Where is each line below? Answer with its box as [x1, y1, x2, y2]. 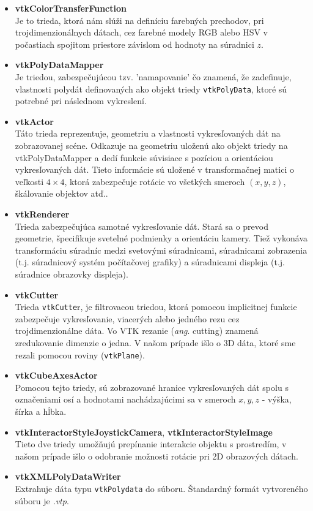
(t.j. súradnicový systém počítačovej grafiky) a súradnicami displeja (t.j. [15, 255, 285, 268]
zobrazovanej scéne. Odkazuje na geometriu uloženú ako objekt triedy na [15, 139, 288, 151]
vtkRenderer [15, 207, 70, 220]
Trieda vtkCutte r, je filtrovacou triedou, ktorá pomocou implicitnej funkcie [15, 300, 297, 313]
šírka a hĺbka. [15, 405, 67, 417]
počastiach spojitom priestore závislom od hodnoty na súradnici [15, 37, 254, 50]
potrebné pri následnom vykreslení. [15, 94, 147, 107]
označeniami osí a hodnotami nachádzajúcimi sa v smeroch [15, 393, 236, 406]
